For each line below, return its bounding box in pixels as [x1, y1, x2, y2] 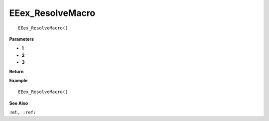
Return [9, 68, 24, 74]
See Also [9, 100, 28, 106]
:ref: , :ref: [9, 110, 36, 116]
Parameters [9, 36, 34, 42]
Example [9, 77, 28, 83]
